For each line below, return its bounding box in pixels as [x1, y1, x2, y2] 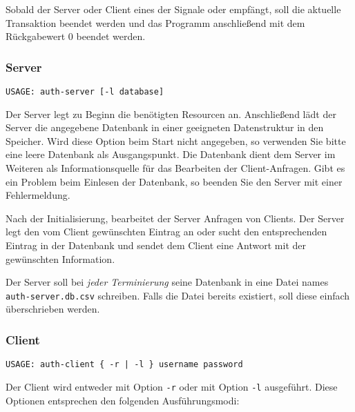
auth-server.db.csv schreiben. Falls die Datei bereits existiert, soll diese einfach [6, 288, 350, 302]
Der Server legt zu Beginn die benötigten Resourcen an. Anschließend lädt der [6, 106, 336, 121]
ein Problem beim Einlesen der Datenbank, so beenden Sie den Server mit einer [6, 174, 343, 188]
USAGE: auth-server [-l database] [6, 87, 164, 97]
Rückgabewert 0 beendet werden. [6, 29, 146, 43]
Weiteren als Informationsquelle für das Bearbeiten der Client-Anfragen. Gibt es [6, 161, 345, 175]
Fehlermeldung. [6, 188, 70, 202]
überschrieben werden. [6, 302, 100, 316]
